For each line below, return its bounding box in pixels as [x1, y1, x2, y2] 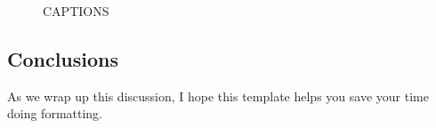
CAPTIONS [43, 2, 109, 20]
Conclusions [7, 44, 119, 72]
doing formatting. [7, 104, 103, 123]
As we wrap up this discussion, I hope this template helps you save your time [7, 86, 429, 105]
